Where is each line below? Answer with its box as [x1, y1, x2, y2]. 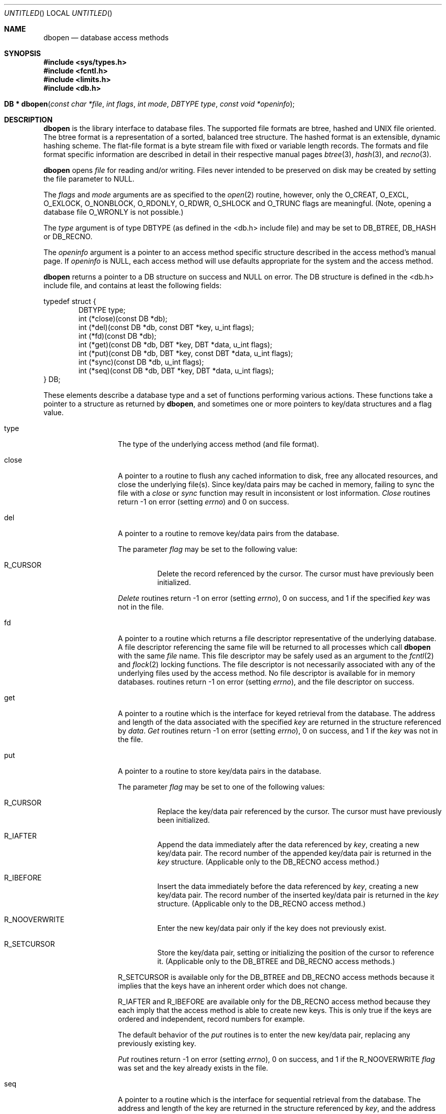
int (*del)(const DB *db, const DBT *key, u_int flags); [78, 323, 254, 332]
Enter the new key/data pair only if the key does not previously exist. [157, 924, 386, 932]
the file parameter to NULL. [43, 174, 134, 183]
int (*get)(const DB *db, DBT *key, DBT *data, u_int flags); [78, 340, 272, 349]
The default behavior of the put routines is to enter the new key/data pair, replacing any [118, 1030, 410, 1039]
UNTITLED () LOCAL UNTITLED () [4, 9, 113, 17]
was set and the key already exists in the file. [118, 1064, 268, 1072]
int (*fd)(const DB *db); [78, 332, 156, 340]
